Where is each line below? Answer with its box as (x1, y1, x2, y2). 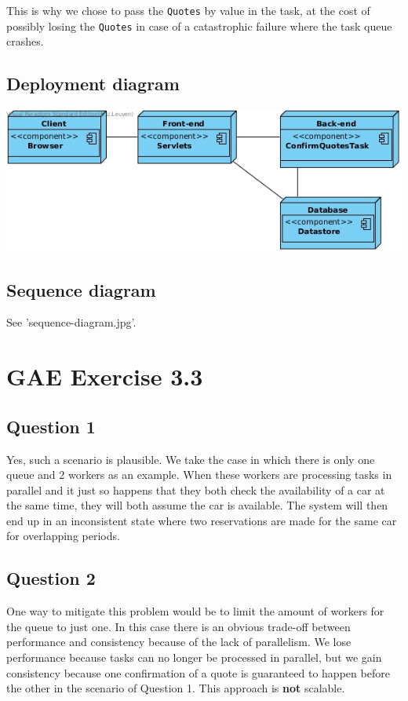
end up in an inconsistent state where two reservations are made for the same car (6, 512, 397, 528)
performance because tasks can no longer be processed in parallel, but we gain (6, 649, 382, 666)
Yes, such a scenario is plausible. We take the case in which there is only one (6, 451, 375, 467)
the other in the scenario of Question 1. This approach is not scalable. (6, 680, 345, 696)
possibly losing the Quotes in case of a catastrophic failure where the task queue (6, 17, 392, 34)
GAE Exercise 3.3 (6, 360, 203, 392)
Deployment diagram (6, 71, 180, 96)
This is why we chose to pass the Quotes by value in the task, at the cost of (6, 2, 370, 18)
